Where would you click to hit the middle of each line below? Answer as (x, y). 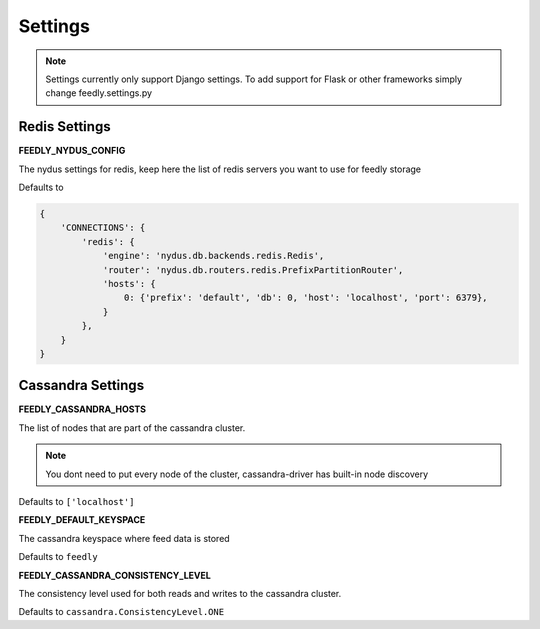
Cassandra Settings (81, 385)
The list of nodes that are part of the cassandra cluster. (132, 427)
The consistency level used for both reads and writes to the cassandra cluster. (180, 593)
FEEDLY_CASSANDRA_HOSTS (82, 409)
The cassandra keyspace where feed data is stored (124, 538)
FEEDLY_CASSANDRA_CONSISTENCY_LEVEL (115, 575)
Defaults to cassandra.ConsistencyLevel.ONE (121, 612)
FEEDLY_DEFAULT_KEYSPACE (82, 520)
